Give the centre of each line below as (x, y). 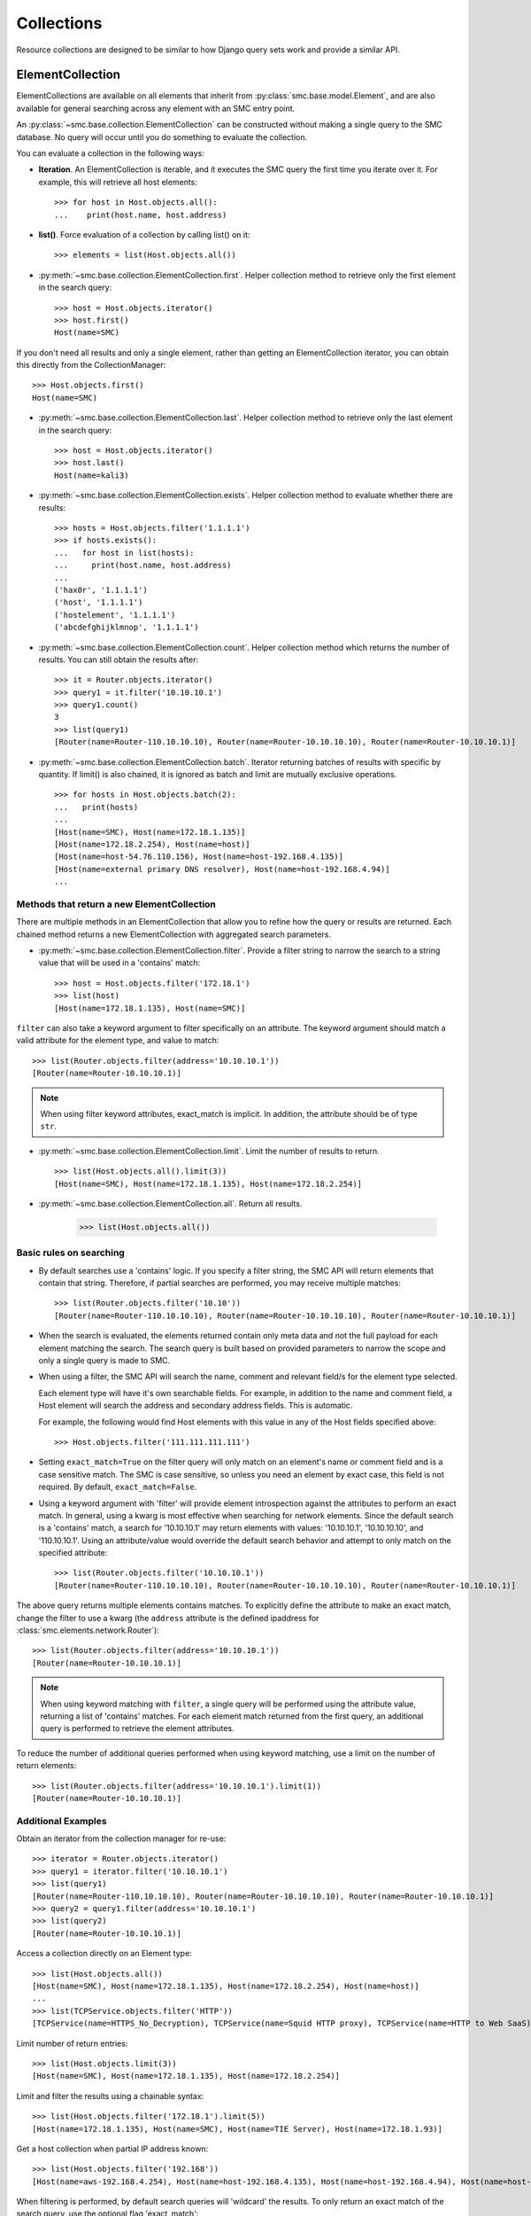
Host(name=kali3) (92, 475)
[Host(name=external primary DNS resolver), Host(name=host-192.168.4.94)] (222, 869)
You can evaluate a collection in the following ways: (111, 153)
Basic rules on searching (71, 1252)
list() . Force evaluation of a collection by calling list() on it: (144, 234)
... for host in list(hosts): (124, 553)
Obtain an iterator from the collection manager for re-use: (121, 1838)
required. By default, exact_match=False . (118, 1487)
